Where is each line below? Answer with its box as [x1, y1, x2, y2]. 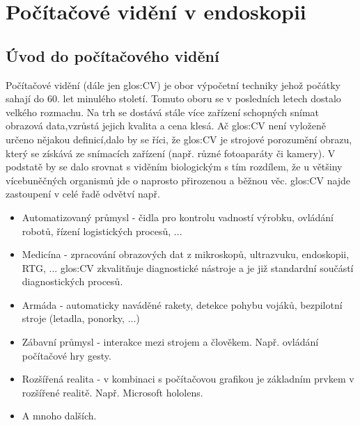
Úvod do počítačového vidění [6, 45, 219, 66]
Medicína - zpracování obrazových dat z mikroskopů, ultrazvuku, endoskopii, [22, 247, 350, 262]
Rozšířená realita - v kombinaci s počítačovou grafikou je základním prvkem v [22, 371, 354, 386]
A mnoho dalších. [22, 408, 97, 423]
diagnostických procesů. [22, 274, 123, 289]
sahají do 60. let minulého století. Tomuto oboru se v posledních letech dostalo [6, 91, 341, 106]
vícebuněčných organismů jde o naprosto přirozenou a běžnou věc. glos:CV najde [6, 173, 351, 187]
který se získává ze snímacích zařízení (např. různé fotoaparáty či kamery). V [6, 145, 336, 160]
